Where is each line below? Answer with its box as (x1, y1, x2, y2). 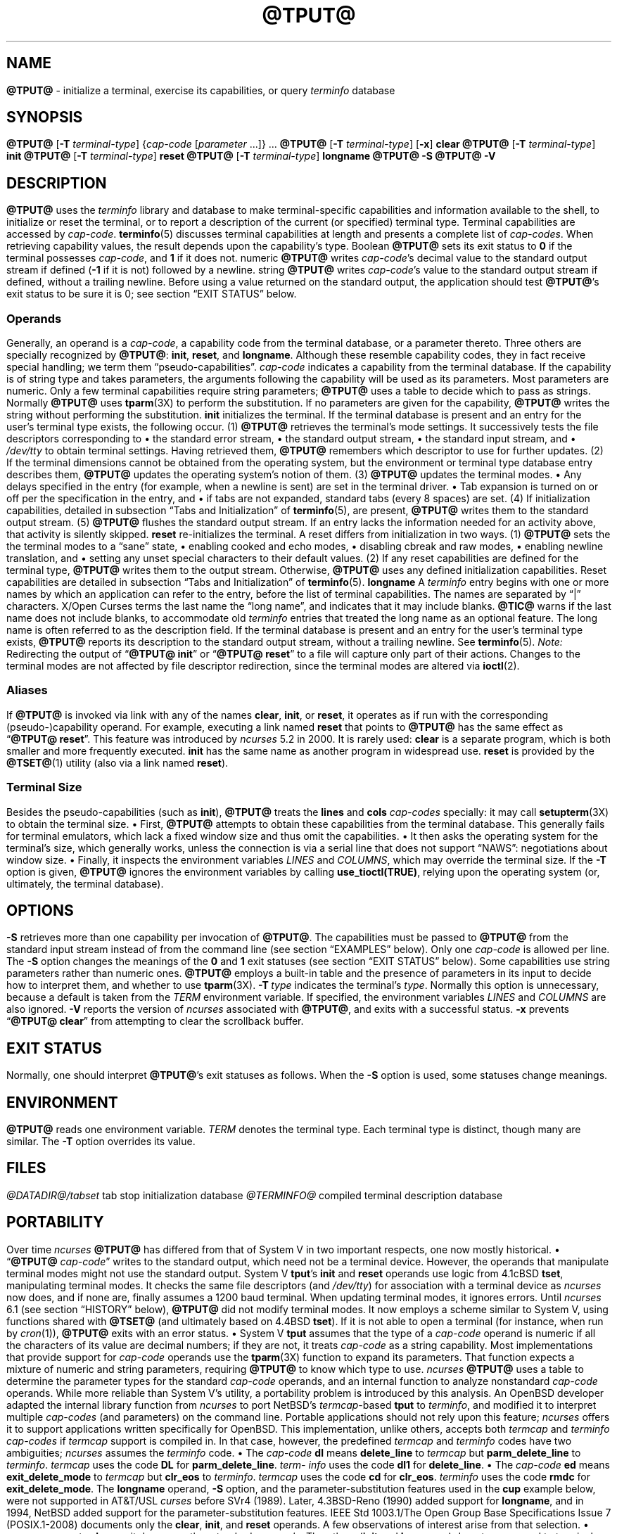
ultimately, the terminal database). (6, 877, 164, 890)
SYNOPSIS (6, 108, 83, 127)
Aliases (6, 683, 48, 698)
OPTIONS (6, 901, 74, 919)
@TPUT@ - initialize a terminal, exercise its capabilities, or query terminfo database (6, 84, 395, 96)
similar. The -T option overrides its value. (6, 1135, 196, 1148)
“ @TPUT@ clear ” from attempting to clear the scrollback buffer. (6, 1015, 304, 1028)
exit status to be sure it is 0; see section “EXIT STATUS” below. (6, 288, 297, 300)
